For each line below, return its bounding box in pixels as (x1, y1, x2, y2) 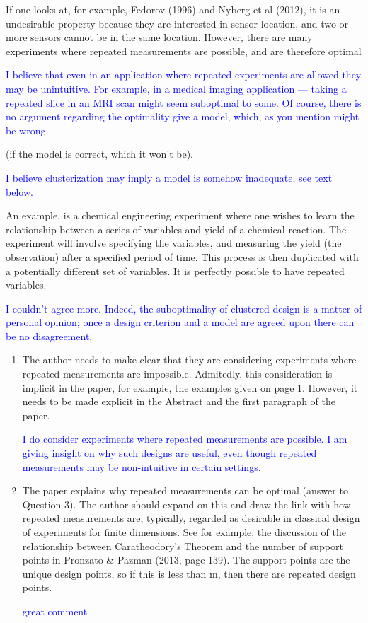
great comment (22, 603, 88, 618)
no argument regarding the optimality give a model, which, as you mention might (6, 109, 360, 124)
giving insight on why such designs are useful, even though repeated (22, 446, 317, 460)
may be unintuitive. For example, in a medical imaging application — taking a (6, 81, 347, 95)
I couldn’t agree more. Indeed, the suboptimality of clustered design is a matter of (6, 301, 362, 315)
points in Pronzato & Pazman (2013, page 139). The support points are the (22, 552, 350, 567)
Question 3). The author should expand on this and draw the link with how (22, 496, 351, 511)
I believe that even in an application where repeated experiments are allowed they (6, 67, 362, 82)
